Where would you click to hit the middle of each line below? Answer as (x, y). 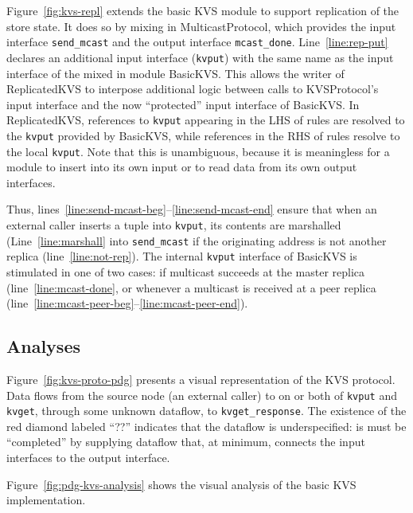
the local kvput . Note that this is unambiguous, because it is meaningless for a (198, 151)
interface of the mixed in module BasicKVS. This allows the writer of (175, 73)
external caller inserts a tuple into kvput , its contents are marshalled (174, 225)
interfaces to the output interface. (88, 458)
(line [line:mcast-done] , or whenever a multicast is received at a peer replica (191, 287)
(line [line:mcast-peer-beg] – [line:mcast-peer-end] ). (127, 303)
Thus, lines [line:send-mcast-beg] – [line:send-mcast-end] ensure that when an (192, 209)
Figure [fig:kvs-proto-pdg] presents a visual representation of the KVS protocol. (201, 379)
